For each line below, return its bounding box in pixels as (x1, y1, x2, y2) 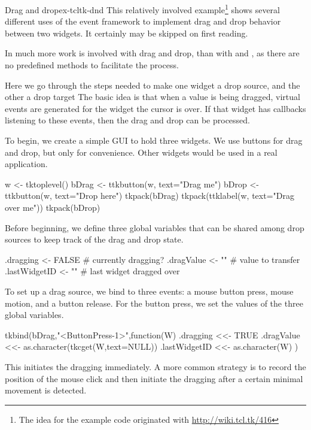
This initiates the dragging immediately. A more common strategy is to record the (5, 360, 306, 373)
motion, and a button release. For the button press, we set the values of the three (5, 296, 303, 309)
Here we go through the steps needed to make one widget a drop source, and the (5, 78, 300, 91)
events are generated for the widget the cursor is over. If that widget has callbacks (5, 102, 306, 114)
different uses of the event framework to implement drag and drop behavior (5, 15, 281, 28)
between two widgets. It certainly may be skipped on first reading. (5, 26, 248, 39)
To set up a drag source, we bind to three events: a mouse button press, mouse (5, 284, 294, 297)
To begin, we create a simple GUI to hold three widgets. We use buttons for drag (5, 134, 303, 146)
